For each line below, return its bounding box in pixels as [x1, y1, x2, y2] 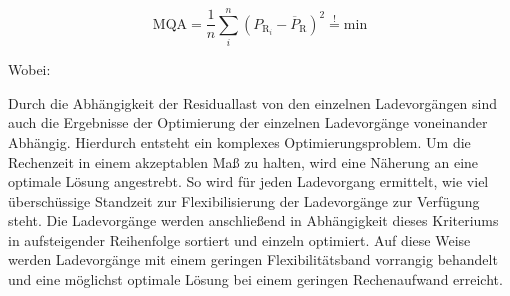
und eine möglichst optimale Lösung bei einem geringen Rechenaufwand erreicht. [8, 269, 503, 290]
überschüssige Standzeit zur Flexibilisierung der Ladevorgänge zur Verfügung [8, 190, 480, 211]
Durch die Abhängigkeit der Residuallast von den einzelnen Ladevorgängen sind [8, 92, 498, 113]
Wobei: [8, 59, 51, 80]
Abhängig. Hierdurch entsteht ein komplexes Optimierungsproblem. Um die [8, 131, 471, 152]
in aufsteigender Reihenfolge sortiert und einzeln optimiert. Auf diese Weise [8, 229, 471, 250]
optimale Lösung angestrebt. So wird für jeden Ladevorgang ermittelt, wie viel [8, 171, 489, 192]
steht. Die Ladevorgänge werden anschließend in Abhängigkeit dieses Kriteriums [8, 210, 499, 231]
